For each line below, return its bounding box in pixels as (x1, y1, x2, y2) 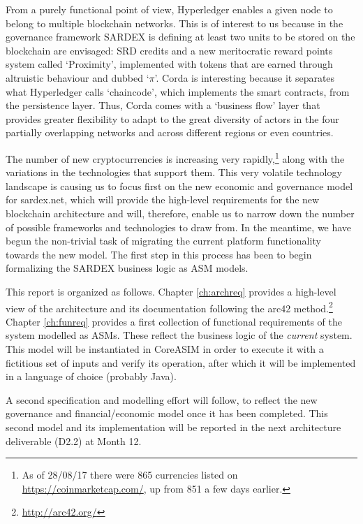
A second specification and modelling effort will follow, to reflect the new (6, 392, 318, 407)
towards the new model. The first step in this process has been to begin (6, 247, 312, 261)
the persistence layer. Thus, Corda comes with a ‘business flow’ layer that (6, 98, 320, 112)
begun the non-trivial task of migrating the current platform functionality (6, 233, 321, 248)
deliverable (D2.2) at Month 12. (6, 433, 142, 448)
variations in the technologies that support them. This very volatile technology (6, 165, 342, 180)
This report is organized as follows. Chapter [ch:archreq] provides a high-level (6, 284, 336, 298)
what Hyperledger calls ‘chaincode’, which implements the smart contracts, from (6, 84, 350, 99)
